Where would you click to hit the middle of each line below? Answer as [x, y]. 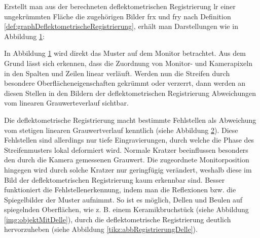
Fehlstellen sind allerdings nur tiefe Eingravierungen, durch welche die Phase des [129, 140]
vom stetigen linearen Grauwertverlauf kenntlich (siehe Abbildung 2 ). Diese [121, 130]
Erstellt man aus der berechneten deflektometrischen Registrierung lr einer [120, 6]
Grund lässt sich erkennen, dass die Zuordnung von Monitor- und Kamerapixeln [128, 63]
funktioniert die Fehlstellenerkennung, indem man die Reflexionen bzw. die [120, 190]
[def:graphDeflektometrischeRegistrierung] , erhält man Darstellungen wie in [121, 26]
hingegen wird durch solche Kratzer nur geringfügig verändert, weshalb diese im [128, 169]
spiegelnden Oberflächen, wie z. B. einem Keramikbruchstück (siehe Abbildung [126, 209]
